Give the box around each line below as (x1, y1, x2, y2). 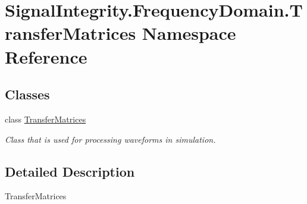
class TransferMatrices (5, 112, 86, 125)
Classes (5, 85, 50, 103)
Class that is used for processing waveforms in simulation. (5, 133, 216, 145)
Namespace (142, 21, 236, 45)
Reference (5, 44, 87, 68)
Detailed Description (5, 162, 135, 180)
